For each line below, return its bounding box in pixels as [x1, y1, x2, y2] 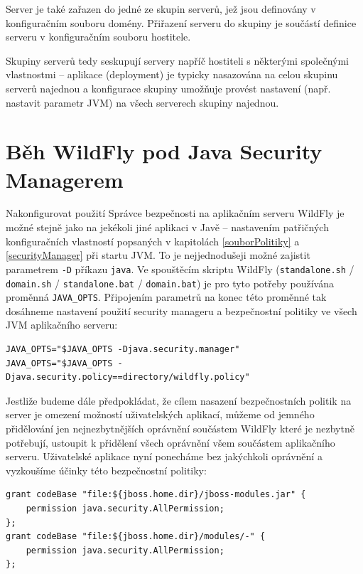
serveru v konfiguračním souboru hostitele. [6, 29, 191, 44]
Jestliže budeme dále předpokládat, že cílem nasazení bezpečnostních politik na [6, 393, 352, 408]
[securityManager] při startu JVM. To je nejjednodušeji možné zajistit [6, 248, 310, 262]
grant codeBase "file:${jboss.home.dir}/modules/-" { [6, 531, 266, 542]
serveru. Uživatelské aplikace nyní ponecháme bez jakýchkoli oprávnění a [6, 449, 323, 464]
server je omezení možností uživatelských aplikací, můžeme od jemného [6, 407, 315, 422]
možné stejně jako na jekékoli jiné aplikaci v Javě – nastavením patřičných [6, 220, 329, 235]
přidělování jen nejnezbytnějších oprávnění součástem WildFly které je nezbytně [6, 420, 354, 435]
